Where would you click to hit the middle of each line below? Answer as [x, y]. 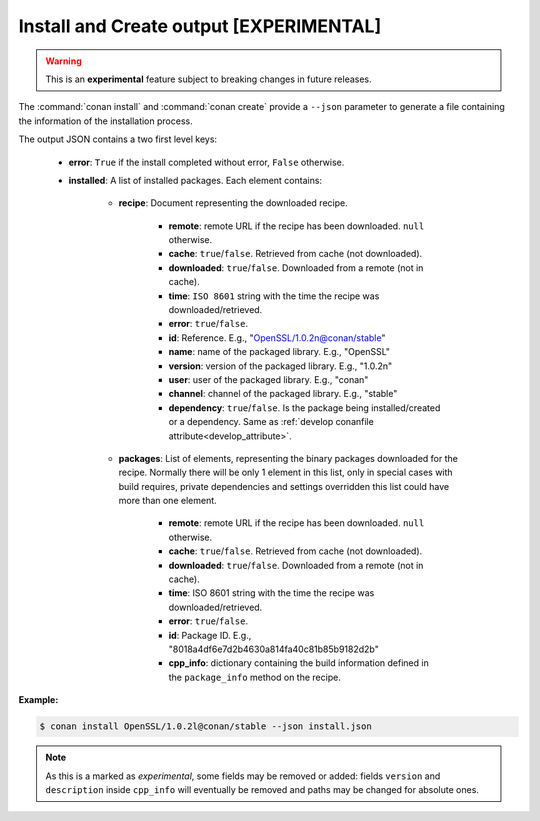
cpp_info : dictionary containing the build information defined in [298, 663]
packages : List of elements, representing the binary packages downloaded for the [288, 458]
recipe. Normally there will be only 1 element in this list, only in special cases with [286, 472]
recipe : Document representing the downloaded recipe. [233, 203]
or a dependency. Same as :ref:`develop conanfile [271, 422]
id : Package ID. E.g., [210, 635]
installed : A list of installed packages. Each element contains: [195, 180]
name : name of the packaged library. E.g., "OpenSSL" [279, 352]
